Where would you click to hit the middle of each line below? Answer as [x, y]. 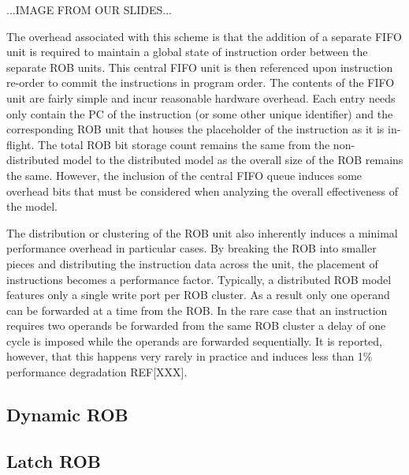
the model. [32, 206]
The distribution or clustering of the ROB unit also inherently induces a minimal [202, 232]
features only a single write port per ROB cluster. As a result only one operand [198, 295]
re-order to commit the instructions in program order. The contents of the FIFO [201, 82]
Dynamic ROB [67, 415]
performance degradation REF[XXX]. [97, 372]
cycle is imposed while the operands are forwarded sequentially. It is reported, [195, 340]
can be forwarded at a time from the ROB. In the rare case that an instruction [197, 310]
